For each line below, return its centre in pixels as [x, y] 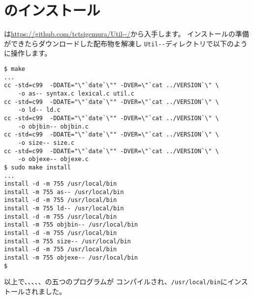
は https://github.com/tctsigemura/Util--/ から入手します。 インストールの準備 [126, 34]
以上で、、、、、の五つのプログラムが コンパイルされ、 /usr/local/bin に [116, 282]
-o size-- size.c [46, 143]
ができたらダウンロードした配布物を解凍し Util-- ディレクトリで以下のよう [126, 43]
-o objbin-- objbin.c [53, 126]
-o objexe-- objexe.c [53, 159]
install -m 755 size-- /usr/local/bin [67, 241]
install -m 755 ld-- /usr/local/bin [64, 209]
